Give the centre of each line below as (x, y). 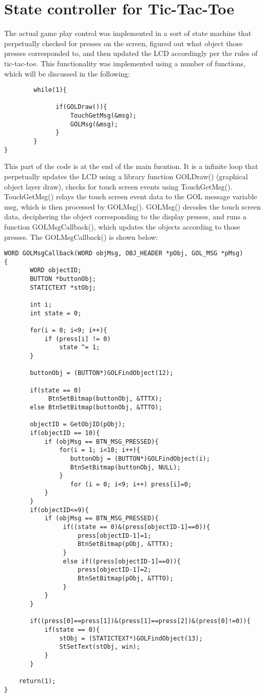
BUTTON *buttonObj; (63, 279)
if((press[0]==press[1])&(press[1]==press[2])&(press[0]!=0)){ (140, 621)
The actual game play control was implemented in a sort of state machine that (128, 33)
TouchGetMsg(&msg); (103, 116)
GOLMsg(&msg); (94, 124)
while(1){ (50, 90)
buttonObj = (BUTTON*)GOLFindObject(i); (140, 458)
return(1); (37, 681)
